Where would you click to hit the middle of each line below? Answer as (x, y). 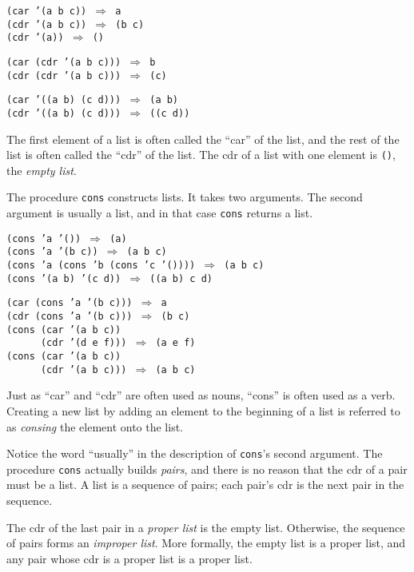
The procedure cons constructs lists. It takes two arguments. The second (185, 197)
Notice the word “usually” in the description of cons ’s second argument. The (195, 453)
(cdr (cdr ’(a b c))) (64, 75)
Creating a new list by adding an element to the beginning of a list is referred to (203, 410)
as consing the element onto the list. (95, 426)
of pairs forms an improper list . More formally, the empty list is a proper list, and (206, 543)
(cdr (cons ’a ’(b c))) (70, 317)
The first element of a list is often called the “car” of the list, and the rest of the (203, 139)
